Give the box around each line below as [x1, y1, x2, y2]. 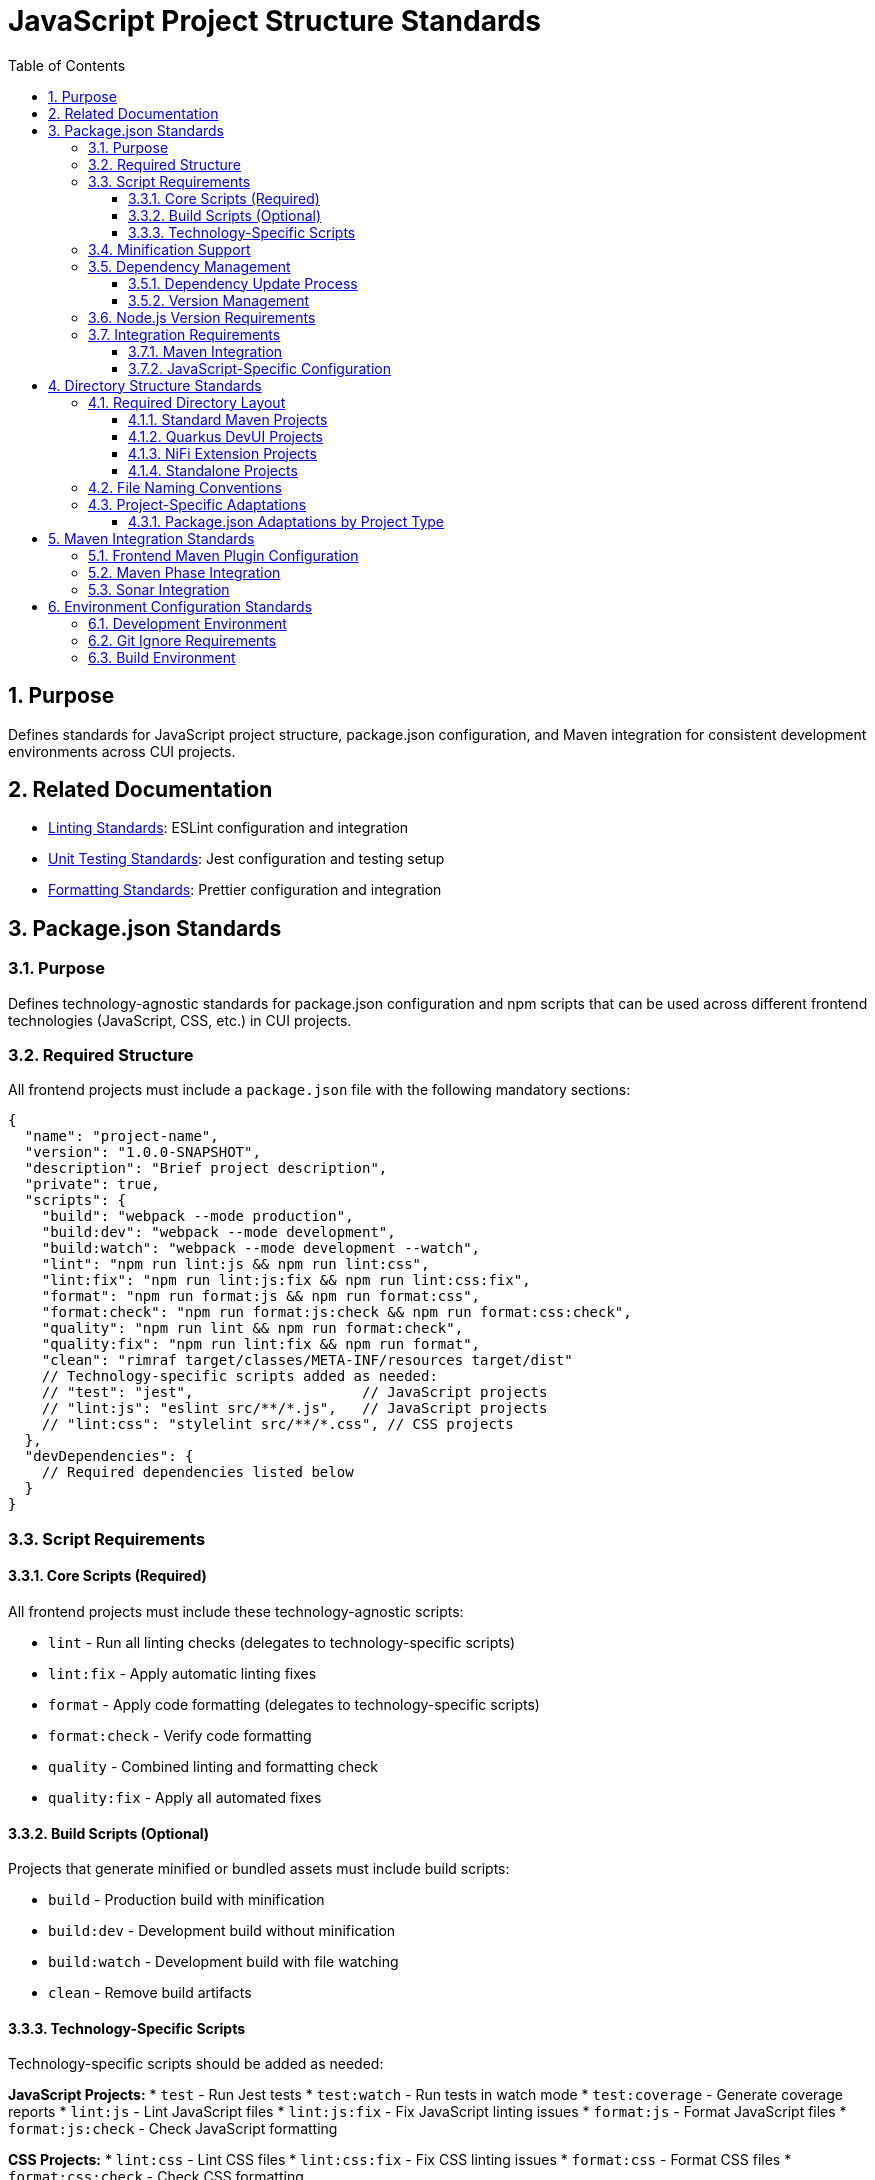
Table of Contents [8, 56, 126, 74]
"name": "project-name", [24, 1128, 219, 1145]
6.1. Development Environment [88, 614, 287, 632]
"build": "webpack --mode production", [41, 1208, 354, 1225]
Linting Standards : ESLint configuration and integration [48, 819, 409, 837]
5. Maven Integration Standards [48, 529, 255, 547]
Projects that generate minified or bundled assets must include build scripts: [8, 1860, 510, 1878]
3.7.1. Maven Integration [128, 342, 283, 360]
